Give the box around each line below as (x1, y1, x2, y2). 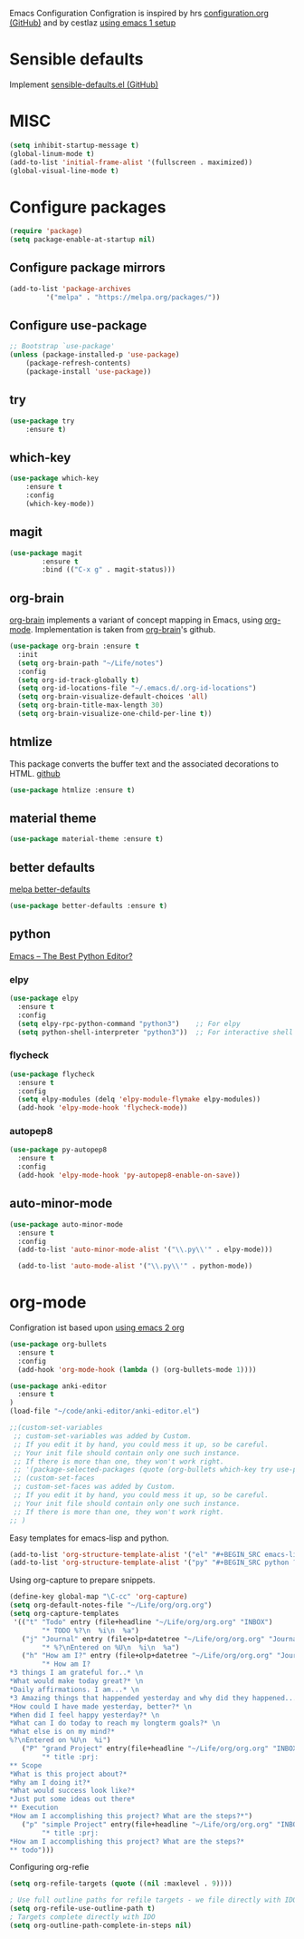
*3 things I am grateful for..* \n (9, 1669, 144, 1678)
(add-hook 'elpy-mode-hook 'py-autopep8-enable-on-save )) (17, 1170, 242, 1180)
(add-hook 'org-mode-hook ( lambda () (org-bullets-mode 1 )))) (17, 1365, 257, 1374)
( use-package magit (9, 548, 83, 557)
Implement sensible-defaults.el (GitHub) (9, 79, 159, 90)
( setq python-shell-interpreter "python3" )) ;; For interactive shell (17, 1027, 294, 1037)
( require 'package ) (9, 227, 83, 236)
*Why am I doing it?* (9, 1777, 91, 1787)
